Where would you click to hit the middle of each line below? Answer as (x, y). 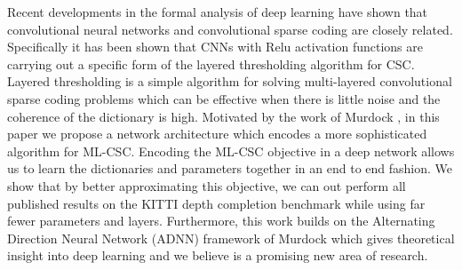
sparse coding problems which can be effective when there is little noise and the (224, 98)
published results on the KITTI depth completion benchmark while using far (216, 203)
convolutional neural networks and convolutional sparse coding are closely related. (230, 29)
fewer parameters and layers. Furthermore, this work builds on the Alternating (221, 221)
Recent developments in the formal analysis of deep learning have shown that (218, 12)
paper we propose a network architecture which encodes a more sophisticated (217, 134)
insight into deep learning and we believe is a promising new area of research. (218, 255)
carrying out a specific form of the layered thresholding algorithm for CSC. (211, 64)
